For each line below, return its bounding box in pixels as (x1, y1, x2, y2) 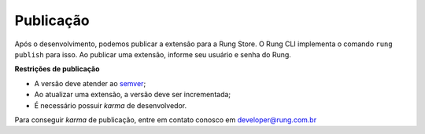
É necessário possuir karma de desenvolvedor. (34, 100, 187, 110)
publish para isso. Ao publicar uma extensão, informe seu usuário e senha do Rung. (14, 49, 291, 59)
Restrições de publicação (14, 64, 100, 74)
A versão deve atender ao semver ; (34, 78, 146, 88)
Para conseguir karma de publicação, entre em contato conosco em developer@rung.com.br (14, 114, 317, 125)
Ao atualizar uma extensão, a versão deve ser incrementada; (34, 90, 231, 100)
